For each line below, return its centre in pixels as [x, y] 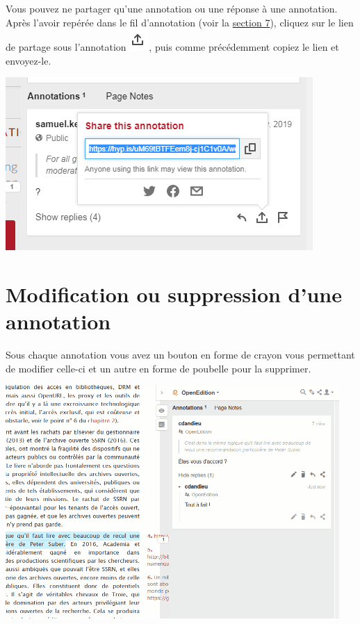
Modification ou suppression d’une [174, 294]
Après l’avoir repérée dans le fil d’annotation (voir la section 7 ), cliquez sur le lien [180, 22]
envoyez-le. [28, 60]
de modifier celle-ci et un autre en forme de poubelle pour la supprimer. [158, 368]
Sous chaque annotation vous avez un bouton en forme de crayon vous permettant [180, 355]
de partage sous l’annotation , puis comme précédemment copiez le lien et [172, 47]
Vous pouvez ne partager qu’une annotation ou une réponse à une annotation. [172, 8]
